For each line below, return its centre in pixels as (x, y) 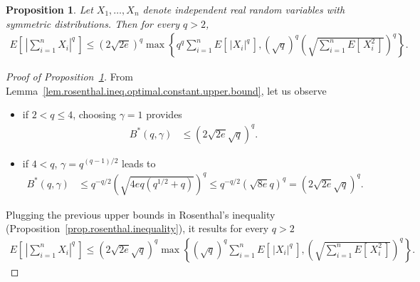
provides (164, 114)
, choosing (94, 114)
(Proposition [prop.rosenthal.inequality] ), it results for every (137, 228)
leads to (139, 163)
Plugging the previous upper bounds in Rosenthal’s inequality (141, 214)
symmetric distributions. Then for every (93, 23)
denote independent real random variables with (244, 9)
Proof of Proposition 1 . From (69, 77)
